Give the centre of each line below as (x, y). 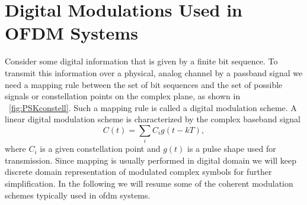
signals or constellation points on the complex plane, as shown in (123, 96)
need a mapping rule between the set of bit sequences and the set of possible (144, 84)
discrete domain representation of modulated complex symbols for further (138, 172)
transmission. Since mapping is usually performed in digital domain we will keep (151, 160)
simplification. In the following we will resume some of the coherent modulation (149, 183)
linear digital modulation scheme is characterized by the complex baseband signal (153, 119)
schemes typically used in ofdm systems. (78, 195)
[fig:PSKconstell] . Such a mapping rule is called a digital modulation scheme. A (153, 107)
